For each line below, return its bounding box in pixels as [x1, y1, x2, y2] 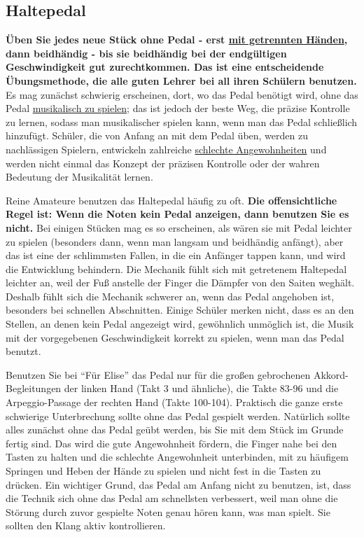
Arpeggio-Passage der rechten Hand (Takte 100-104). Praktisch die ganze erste [6, 395, 343, 410]
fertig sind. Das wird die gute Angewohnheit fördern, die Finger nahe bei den [6, 435, 337, 450]
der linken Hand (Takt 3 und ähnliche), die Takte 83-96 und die [64, 381, 339, 396]
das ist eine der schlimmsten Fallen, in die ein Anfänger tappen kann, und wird [6, 248, 346, 263]
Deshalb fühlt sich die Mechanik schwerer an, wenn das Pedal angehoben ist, [6, 288, 335, 303]
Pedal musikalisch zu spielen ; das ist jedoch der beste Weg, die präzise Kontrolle [6, 101, 350, 116]
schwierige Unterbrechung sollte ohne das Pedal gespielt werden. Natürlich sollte [6, 408, 350, 423]
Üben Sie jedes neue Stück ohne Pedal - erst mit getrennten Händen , [6, 32, 348, 47]
